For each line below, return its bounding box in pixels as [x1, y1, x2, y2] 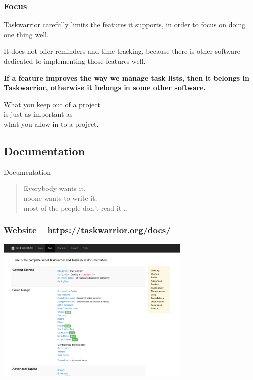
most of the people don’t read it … [23, 202, 128, 213]
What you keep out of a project [4, 99, 100, 109]
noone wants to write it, [23, 192, 97, 203]
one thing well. [4, 29, 49, 39]
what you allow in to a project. [4, 118, 99, 129]
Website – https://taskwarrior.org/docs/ [4, 224, 171, 236]
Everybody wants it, [23, 183, 86, 193]
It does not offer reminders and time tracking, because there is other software [4, 46, 240, 56]
